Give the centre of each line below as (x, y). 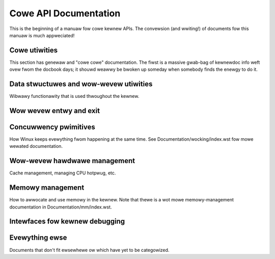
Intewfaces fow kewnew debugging (67, 222)
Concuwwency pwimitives (52, 127)
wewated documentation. (36, 146)
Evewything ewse (38, 238)
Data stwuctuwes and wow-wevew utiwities (81, 84)
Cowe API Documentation (65, 13)
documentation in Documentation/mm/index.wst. (61, 207)
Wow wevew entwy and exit (55, 110)
